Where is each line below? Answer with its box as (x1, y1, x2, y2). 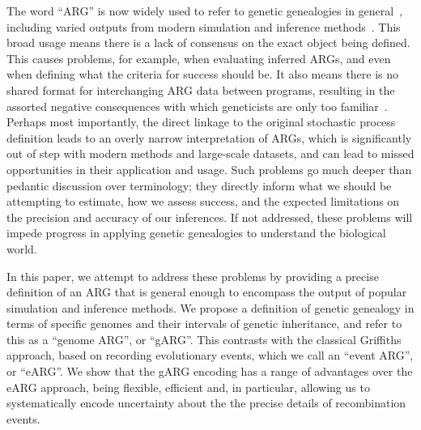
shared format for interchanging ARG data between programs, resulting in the (6, 81, 395, 98)
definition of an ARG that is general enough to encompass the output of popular (6, 283, 407, 300)
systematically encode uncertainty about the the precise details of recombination (6, 394, 406, 411)
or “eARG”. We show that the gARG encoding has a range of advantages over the (6, 363, 413, 380)
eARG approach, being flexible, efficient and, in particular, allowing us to (6, 378, 370, 395)
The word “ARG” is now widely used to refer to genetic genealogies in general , (6, 2, 403, 19)
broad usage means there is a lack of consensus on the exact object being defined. (6, 34, 410, 51)
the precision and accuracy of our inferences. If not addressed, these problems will (6, 208, 413, 225)
